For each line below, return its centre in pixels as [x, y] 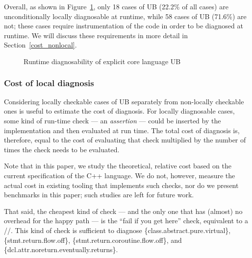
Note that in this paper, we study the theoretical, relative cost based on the [118, 166]
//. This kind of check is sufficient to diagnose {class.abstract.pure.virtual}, [117, 230]
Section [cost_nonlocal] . [40, 45]
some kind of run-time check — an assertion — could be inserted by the [113, 120]
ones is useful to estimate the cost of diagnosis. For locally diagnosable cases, [119, 111]
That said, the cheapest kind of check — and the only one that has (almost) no [123, 211]
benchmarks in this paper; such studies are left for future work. [99, 195]
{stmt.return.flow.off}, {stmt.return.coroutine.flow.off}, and [93, 240]
